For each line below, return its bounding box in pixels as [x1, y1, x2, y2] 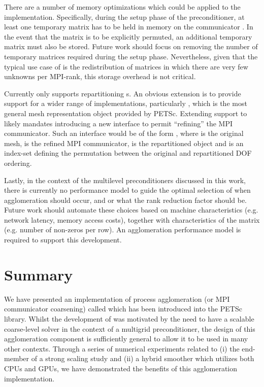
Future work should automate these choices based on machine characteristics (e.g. [4, 204, 258, 215]
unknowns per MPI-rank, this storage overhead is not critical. [4, 71, 196, 82]
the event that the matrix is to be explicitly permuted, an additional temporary [4, 31, 252, 42]
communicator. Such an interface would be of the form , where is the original [4, 128, 244, 138]
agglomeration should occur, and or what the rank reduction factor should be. [4, 194, 247, 205]
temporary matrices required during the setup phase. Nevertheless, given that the [4, 51, 258, 61]
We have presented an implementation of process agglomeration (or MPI [4, 293, 230, 304]
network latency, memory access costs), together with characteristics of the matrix [4, 214, 260, 225]
